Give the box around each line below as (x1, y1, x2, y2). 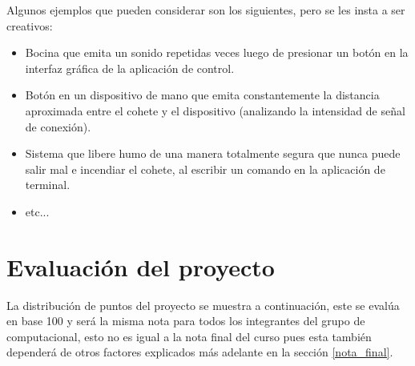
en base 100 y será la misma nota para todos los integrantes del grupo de (6, 312, 365, 329)
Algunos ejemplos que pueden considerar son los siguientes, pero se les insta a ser (6, 2, 405, 18)
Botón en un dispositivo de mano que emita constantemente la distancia (25, 86, 380, 103)
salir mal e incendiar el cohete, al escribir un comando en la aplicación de (25, 160, 385, 177)
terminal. (25, 176, 71, 193)
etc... (25, 203, 50, 219)
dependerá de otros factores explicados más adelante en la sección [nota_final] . (6, 344, 393, 360)
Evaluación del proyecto (6, 250, 275, 283)
